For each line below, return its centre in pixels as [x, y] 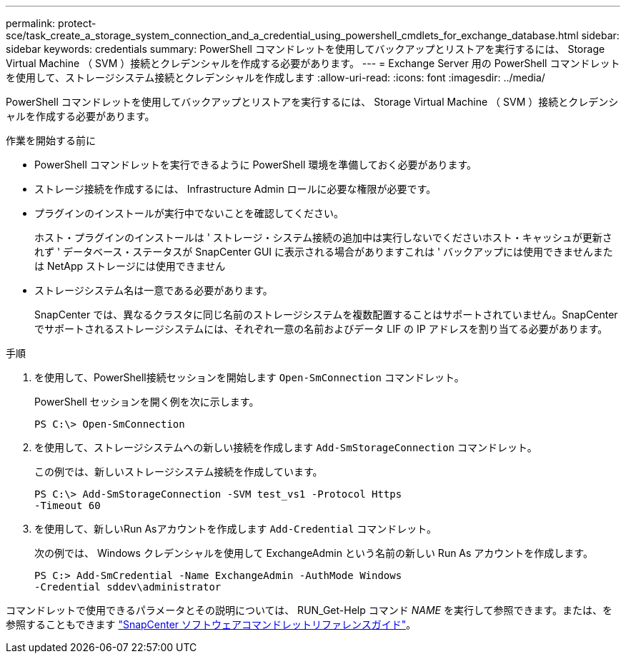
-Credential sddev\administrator [128, 587]
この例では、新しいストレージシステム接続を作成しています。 [179, 472]
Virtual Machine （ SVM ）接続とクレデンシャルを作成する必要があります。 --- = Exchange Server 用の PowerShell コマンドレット [313, 63]
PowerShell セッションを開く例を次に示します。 [147, 402]
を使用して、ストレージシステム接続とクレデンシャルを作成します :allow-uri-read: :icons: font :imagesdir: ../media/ [275, 77]
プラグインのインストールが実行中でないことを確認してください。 [189, 213]
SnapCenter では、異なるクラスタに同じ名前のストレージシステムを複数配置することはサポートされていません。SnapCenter [326, 315]
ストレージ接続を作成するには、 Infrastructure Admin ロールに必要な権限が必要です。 [235, 189]
